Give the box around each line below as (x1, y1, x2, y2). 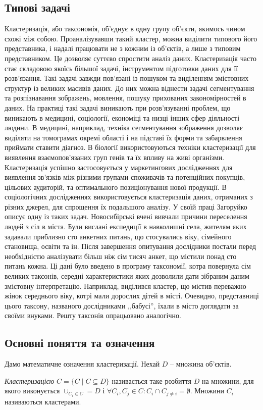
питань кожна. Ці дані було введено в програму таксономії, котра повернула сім (5, 261, 251, 271)
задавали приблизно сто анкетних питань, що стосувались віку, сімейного (5, 231, 232, 241)
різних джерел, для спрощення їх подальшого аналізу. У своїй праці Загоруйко (5, 201, 247, 212)
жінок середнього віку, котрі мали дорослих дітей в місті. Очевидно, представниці (5, 290, 259, 301)
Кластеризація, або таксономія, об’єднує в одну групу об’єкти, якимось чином (5, 23, 245, 34)
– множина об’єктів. (170, 358, 232, 369)
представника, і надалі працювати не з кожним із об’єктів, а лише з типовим (5, 43, 241, 54)
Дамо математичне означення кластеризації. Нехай (5, 358, 160, 369)
